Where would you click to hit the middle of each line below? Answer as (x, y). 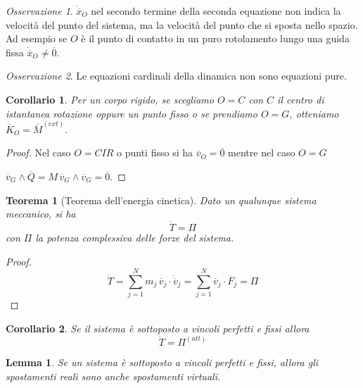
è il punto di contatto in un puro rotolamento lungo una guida (215, 38)
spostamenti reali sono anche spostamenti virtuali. (113, 376)
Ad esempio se (37, 38)
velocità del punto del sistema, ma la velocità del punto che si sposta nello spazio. (182, 24)
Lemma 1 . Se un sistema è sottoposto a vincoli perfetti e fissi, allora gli (162, 362)
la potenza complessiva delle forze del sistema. (135, 237)
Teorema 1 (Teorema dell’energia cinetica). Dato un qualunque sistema (161, 200)
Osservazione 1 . (39, 11)
